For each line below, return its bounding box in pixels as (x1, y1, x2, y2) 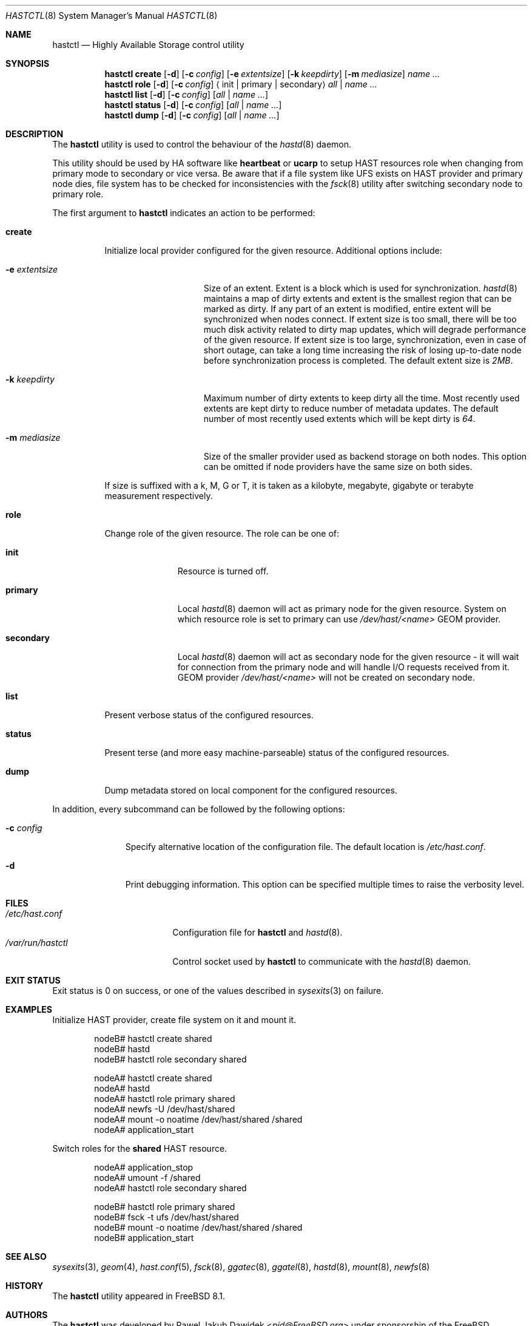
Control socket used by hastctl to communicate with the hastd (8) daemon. (172, 956, 471, 967)
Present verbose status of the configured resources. (104, 710, 314, 720)
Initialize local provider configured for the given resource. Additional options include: (104, 245, 442, 256)
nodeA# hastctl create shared (94, 1073, 212, 1083)
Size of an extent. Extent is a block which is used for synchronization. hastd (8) (203, 283, 517, 293)
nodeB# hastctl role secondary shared (94, 1054, 247, 1064)
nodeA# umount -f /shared (94, 1172, 201, 1183)
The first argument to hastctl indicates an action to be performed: (52, 208, 315, 218)
